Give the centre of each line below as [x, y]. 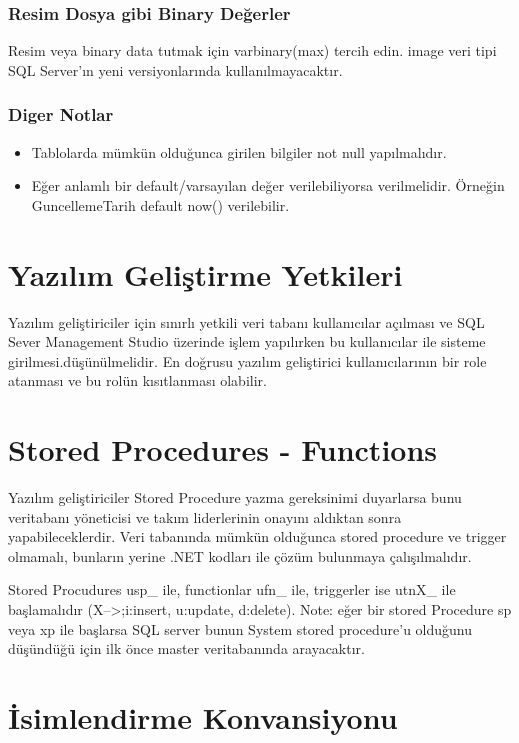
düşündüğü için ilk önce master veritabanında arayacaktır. [186, 648]
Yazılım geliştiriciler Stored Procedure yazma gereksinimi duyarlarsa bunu [235, 497]
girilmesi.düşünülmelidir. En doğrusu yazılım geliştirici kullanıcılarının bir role [247, 360]
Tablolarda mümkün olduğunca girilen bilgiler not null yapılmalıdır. [239, 151]
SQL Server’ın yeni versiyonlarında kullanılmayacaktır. [175, 69]
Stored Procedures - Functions [223, 449]
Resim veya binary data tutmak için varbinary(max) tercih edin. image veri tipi [252, 50]
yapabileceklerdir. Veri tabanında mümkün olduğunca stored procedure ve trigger [257, 536]
